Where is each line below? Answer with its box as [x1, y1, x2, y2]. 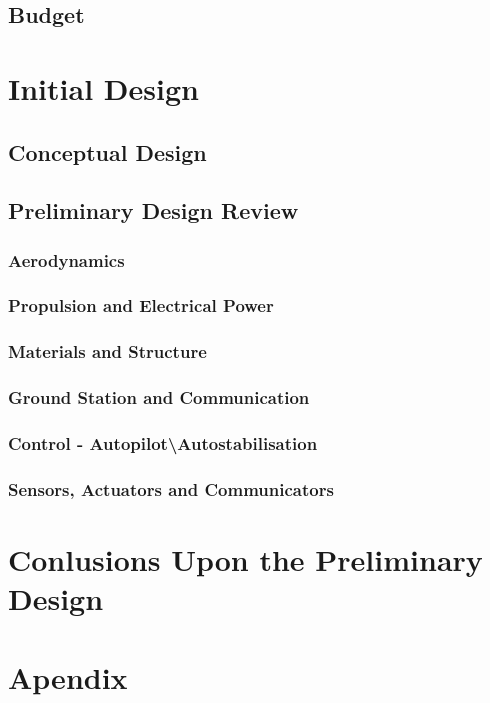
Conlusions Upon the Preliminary [8, 538, 483, 579]
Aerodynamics [8, 247, 125, 272]
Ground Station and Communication [8, 385, 310, 410]
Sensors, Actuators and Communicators [8, 476, 334, 501]
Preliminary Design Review [8, 195, 299, 226]
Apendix [8, 656, 128, 697]
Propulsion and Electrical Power [8, 293, 274, 318]
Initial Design [8, 67, 199, 108]
